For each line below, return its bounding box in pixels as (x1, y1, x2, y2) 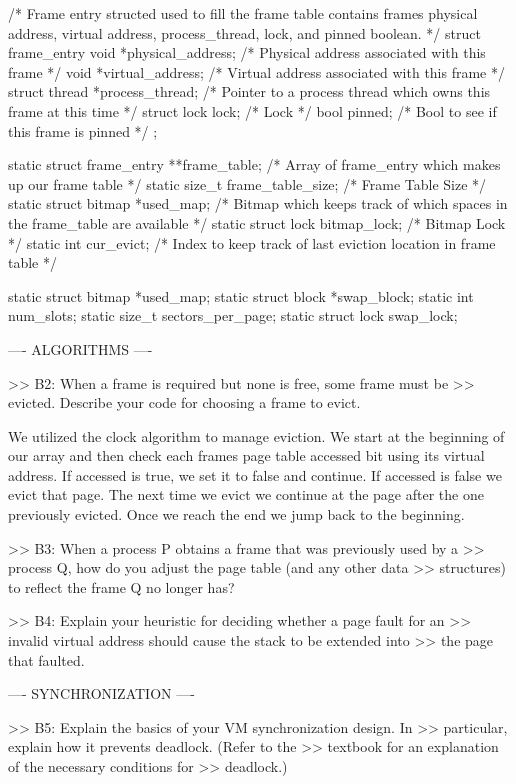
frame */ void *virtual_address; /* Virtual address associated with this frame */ (8, 61, 505, 82)
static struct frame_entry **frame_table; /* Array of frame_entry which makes (8, 154, 501, 175)
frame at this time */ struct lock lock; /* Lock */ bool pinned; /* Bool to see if (8, 100, 497, 121)
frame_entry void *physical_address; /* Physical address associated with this (8, 42, 486, 63)
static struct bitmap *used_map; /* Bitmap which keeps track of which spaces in (8, 193, 508, 214)
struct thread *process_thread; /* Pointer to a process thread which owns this (8, 81, 491, 102)
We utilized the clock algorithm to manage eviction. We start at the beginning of (8, 425, 505, 446)
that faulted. (8, 649, 85, 670)
